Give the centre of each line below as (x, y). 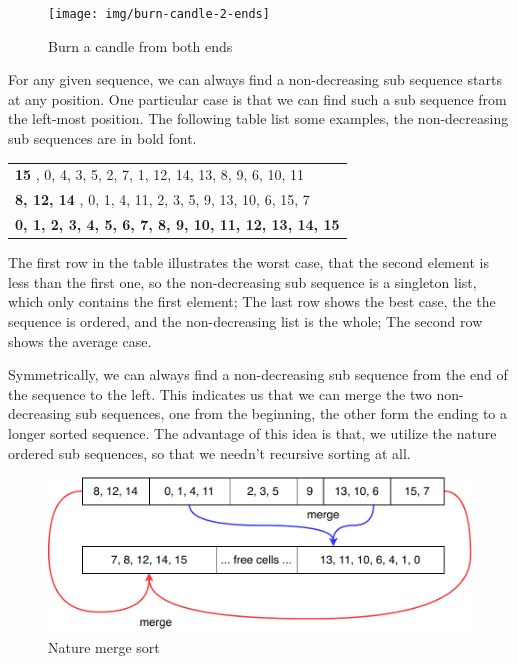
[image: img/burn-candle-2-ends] (159, 14)
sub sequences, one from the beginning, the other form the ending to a (291, 413)
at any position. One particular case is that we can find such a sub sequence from (257, 98)
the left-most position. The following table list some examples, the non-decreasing (258, 118)
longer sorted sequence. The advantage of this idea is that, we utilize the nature (252, 432)
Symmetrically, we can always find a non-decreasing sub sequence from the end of (258, 374)
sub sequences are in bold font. (102, 138)
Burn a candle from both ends (140, 45)
